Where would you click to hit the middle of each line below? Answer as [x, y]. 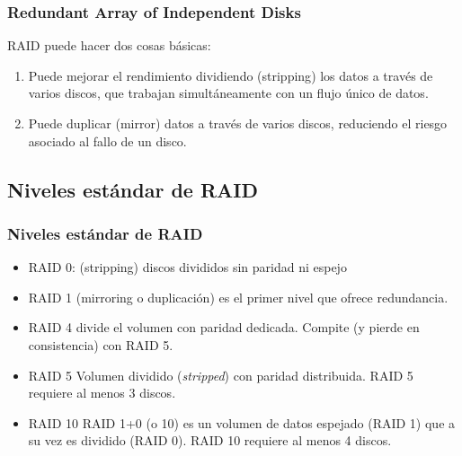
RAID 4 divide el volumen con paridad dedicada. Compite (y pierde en [224, 327]
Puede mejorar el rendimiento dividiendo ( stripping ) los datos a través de [231, 75]
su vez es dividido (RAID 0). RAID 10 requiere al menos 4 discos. [210, 440]
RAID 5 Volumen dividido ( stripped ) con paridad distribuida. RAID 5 [221, 375]
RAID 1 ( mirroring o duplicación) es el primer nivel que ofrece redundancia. [238, 297]
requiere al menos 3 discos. [102, 393]
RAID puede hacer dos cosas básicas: [109, 45]
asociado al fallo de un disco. [107, 140]
